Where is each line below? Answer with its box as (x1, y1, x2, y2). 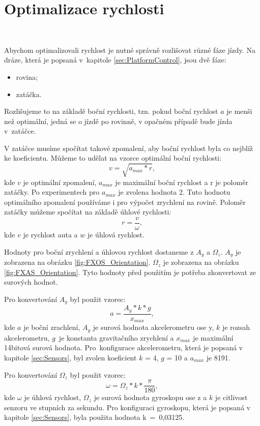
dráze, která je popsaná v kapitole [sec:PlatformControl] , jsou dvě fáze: (4, 54, 226, 65)
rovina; (16, 71, 38, 82)
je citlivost (215, 392, 248, 403)
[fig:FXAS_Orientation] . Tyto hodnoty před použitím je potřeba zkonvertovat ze (4, 266, 256, 277)
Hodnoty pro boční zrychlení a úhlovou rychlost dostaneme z (4, 246, 194, 257)
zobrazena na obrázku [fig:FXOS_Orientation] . (4, 257, 151, 267)
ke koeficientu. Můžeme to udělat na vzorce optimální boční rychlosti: (4, 153, 222, 163)
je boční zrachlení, (23, 322, 80, 332)
